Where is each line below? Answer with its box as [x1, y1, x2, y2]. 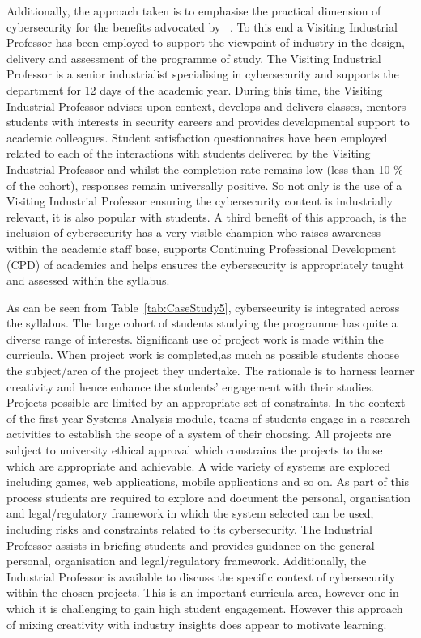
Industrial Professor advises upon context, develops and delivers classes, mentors [6, 97, 406, 114]
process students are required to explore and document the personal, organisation [6, 488, 410, 505]
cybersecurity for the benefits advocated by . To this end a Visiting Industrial [6, 18, 398, 35]
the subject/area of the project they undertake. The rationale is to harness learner [6, 362, 415, 379]
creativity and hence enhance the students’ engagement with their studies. [6, 378, 375, 395]
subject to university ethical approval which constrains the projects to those [6, 442, 383, 458]
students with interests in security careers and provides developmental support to [6, 113, 410, 130]
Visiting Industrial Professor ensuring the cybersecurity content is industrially [6, 192, 393, 209]
